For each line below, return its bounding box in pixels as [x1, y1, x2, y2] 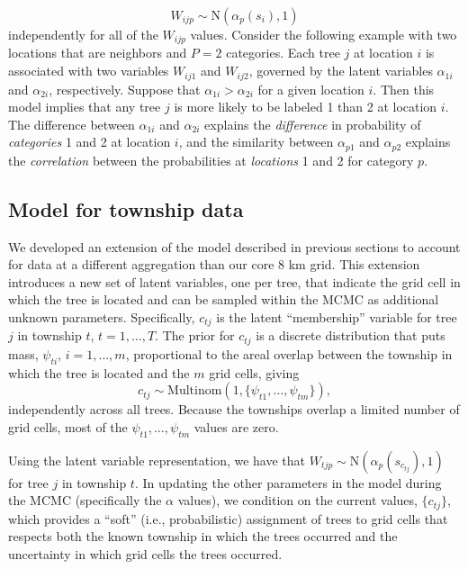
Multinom [167, 384, 222, 398]
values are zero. [193, 417, 279, 436]
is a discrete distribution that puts [256, 326, 445, 345]
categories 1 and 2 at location [8, 132, 171, 151]
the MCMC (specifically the [8, 491, 162, 510]
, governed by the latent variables [248, 61, 433, 80]
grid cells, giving [209, 363, 300, 382]
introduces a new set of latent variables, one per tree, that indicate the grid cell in [8, 272, 461, 291]
